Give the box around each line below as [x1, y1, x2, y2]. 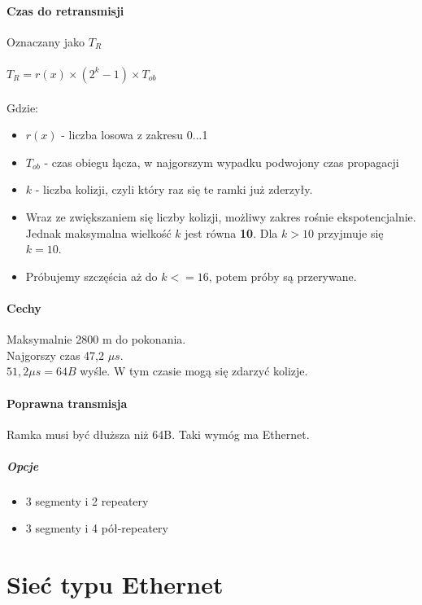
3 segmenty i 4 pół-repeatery [25, 520, 168, 537]
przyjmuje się [317, 224, 384, 241]
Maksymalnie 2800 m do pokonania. [7, 331, 186, 348]
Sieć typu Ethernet [7, 568, 224, 601]
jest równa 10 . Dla [185, 224, 278, 241]
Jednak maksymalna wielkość [25, 224, 172, 241]
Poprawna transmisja [7, 394, 128, 411]
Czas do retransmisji [7, 2, 124, 19]
